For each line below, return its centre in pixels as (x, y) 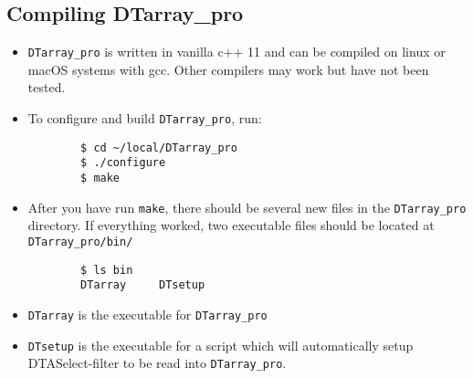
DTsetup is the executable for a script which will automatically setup (221, 345)
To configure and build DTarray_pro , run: (145, 118)
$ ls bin (107, 270)
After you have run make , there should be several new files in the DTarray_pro (247, 207)
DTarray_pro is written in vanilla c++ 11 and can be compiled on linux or (236, 52)
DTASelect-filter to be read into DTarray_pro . (157, 363)
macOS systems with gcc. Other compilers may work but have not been (228, 69)
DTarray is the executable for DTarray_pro (147, 314)
